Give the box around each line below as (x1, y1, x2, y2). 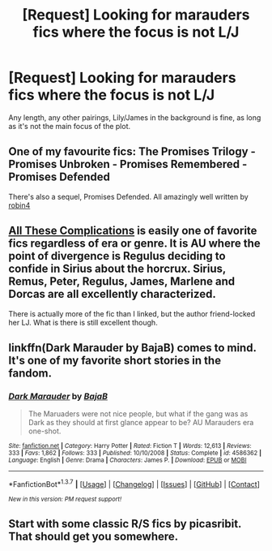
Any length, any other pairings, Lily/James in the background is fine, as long (8, 112, 261, 123)
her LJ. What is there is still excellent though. (8, 317, 158, 327)
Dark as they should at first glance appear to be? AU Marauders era (28, 418, 254, 428)
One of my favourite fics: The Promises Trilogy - (8, 144, 257, 159)
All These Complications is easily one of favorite (8, 224, 257, 238)
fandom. (8, 366, 53, 380)
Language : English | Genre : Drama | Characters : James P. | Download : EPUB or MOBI (8, 456, 247, 464)
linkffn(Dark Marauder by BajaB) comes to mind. (8, 341, 257, 355)
